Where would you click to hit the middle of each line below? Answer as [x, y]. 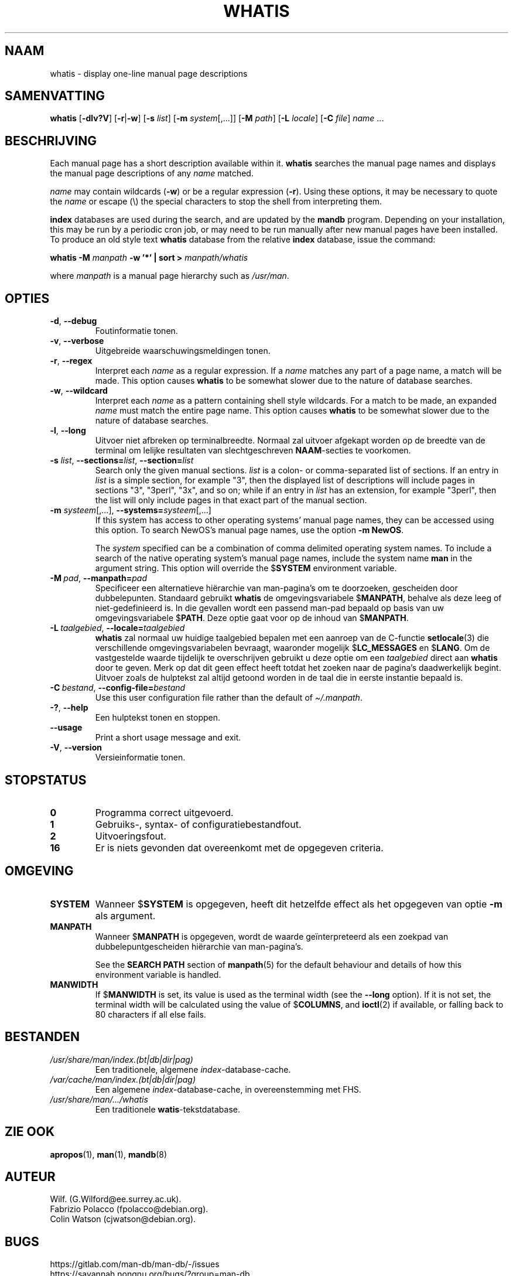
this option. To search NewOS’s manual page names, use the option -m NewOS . [249, 530]
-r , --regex [71, 361]
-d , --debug [73, 321]
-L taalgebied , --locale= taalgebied [117, 628]
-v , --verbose [77, 341]
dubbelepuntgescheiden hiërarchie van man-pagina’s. [199, 946]
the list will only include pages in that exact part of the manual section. [231, 500]
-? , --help [69, 708]
